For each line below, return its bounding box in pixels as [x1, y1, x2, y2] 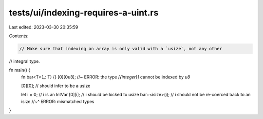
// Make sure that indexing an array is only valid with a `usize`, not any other [19, 46, 223, 51]
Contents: [9, 33, 29, 39]
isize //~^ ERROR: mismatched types [21, 98, 94, 104]
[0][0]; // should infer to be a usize [21, 83, 91, 89]
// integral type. [9, 58, 40, 64]
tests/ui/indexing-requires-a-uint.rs [9, 7, 159, 18]
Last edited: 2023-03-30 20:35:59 [9, 24, 78, 30]
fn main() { [9, 67, 31, 73]
